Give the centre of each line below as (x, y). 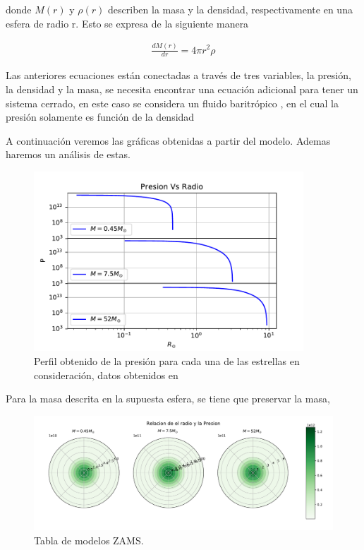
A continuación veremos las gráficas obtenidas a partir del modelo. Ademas (168, 140)
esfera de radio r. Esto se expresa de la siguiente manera (127, 23)
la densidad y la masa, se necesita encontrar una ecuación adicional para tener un (182, 89)
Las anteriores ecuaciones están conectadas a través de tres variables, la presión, (178, 75)
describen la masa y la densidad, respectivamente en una (230, 9)
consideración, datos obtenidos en (106, 375)
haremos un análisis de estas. (68, 154)
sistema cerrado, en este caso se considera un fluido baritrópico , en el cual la (172, 103)
